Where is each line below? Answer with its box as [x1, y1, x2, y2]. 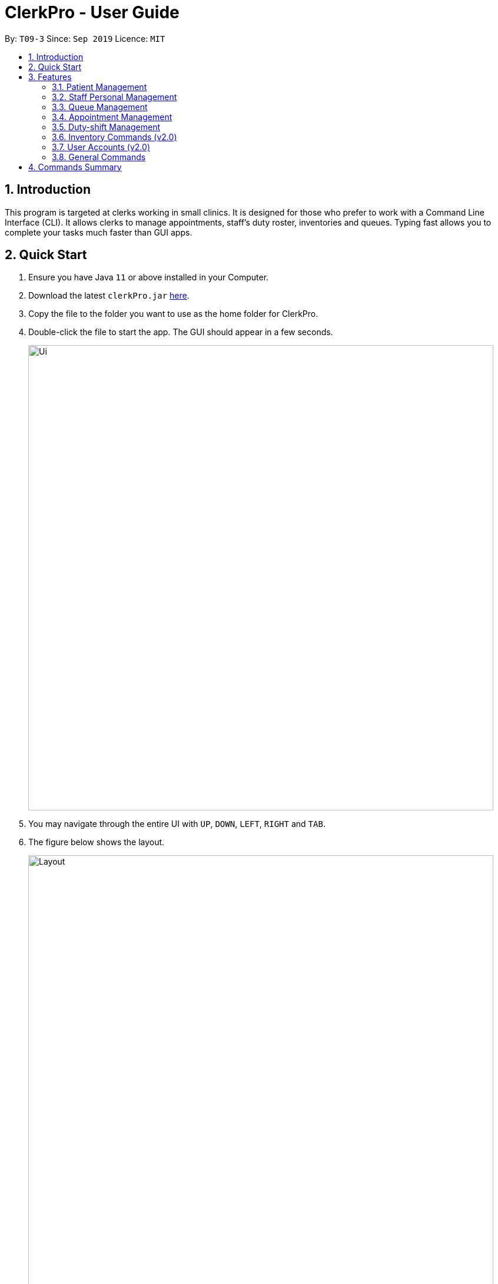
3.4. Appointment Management [52, 111, 172, 122]
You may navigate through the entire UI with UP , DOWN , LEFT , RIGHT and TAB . [28, 819, 326, 829]
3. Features [28, 71, 72, 82]
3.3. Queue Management [52, 101, 148, 112]
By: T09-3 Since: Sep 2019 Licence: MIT [5, 33, 165, 44]
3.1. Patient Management [52, 81, 147, 92]
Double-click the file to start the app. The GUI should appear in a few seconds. [28, 327, 333, 337]
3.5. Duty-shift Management [52, 121, 161, 132]
